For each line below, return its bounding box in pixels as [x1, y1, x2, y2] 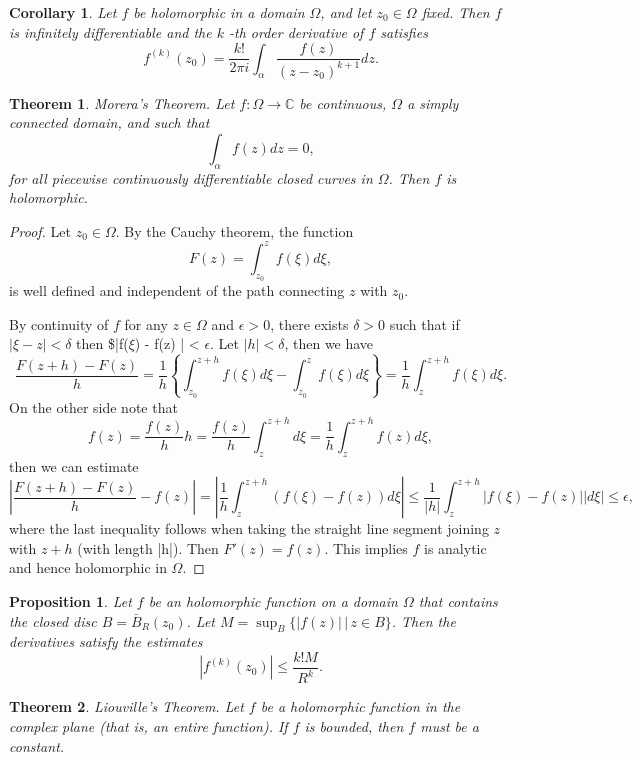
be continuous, [299, 92, 387, 113]
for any [124, 313, 168, 334]
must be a [420, 716, 479, 736]
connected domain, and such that [9, 112, 210, 133]
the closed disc [9, 610, 97, 631]
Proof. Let [9, 220, 71, 241]
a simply [407, 92, 459, 113]
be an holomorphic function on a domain [148, 591, 398, 612]
